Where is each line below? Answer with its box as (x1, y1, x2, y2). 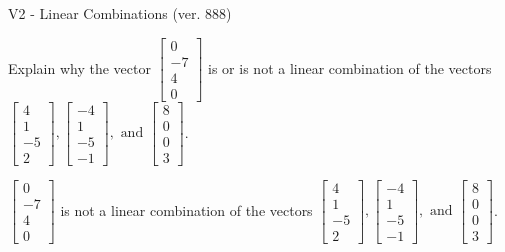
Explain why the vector (8, 57, 151, 78)
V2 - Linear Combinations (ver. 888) (8, 3, 232, 23)
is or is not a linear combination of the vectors (208, 57, 492, 78)
